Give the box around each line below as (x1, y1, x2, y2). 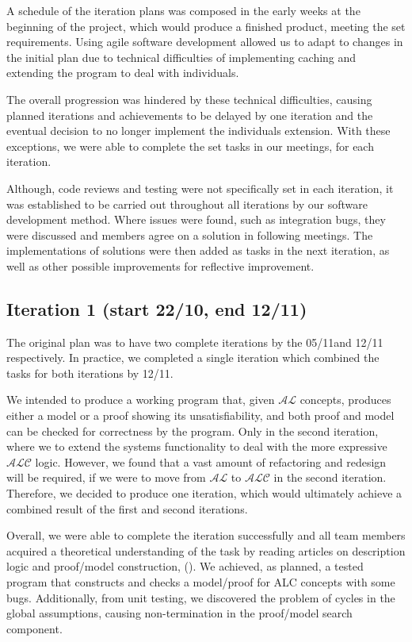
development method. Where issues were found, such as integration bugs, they (6, 211, 386, 228)
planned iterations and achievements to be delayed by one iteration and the (6, 106, 373, 123)
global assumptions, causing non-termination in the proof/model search (6, 605, 353, 621)
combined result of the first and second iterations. (6, 500, 248, 517)
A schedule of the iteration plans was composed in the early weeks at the (6, 2, 360, 18)
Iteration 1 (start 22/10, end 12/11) (6, 296, 307, 321)
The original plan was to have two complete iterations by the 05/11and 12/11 (6, 333, 383, 350)
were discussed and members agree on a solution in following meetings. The (6, 226, 373, 243)
